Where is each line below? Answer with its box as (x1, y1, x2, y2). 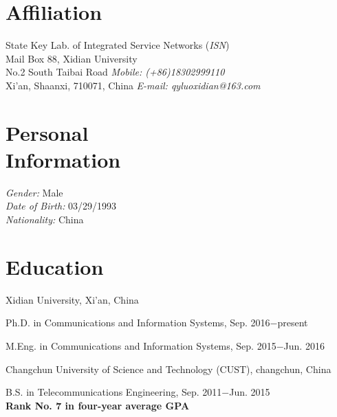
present (277, 315, 308, 330)
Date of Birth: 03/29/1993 (6, 199, 117, 213)
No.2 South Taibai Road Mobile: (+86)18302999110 (6, 65, 225, 79)
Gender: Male (6, 185, 63, 199)
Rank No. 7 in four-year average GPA (6, 398, 190, 412)
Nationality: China (6, 212, 84, 226)
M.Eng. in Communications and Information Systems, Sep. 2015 (6, 338, 276, 352)
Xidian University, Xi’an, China (6, 292, 139, 306)
